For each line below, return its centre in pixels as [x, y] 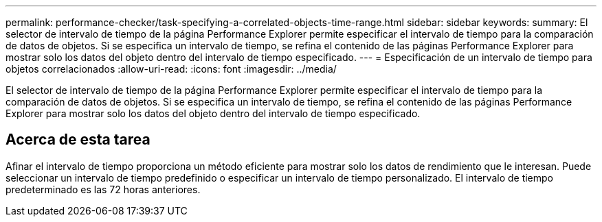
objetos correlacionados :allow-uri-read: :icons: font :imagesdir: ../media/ [171, 69]
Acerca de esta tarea [78, 140]
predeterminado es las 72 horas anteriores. [103, 189]
